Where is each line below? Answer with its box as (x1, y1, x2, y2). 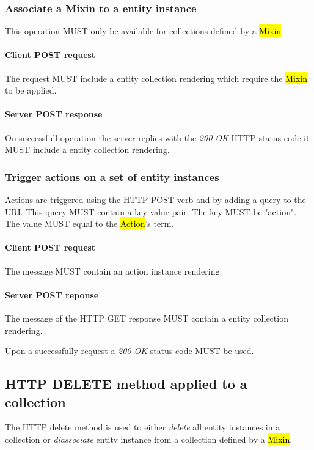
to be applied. (5, 84, 57, 97)
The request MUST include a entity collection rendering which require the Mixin (5, 72, 307, 84)
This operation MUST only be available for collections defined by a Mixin (5, 24, 282, 37)
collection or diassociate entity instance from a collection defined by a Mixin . (5, 432, 293, 445)
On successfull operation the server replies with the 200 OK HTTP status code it (5, 131, 310, 144)
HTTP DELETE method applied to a (5, 374, 247, 393)
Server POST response (5, 108, 103, 120)
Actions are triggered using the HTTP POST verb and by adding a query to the (5, 193, 306, 205)
